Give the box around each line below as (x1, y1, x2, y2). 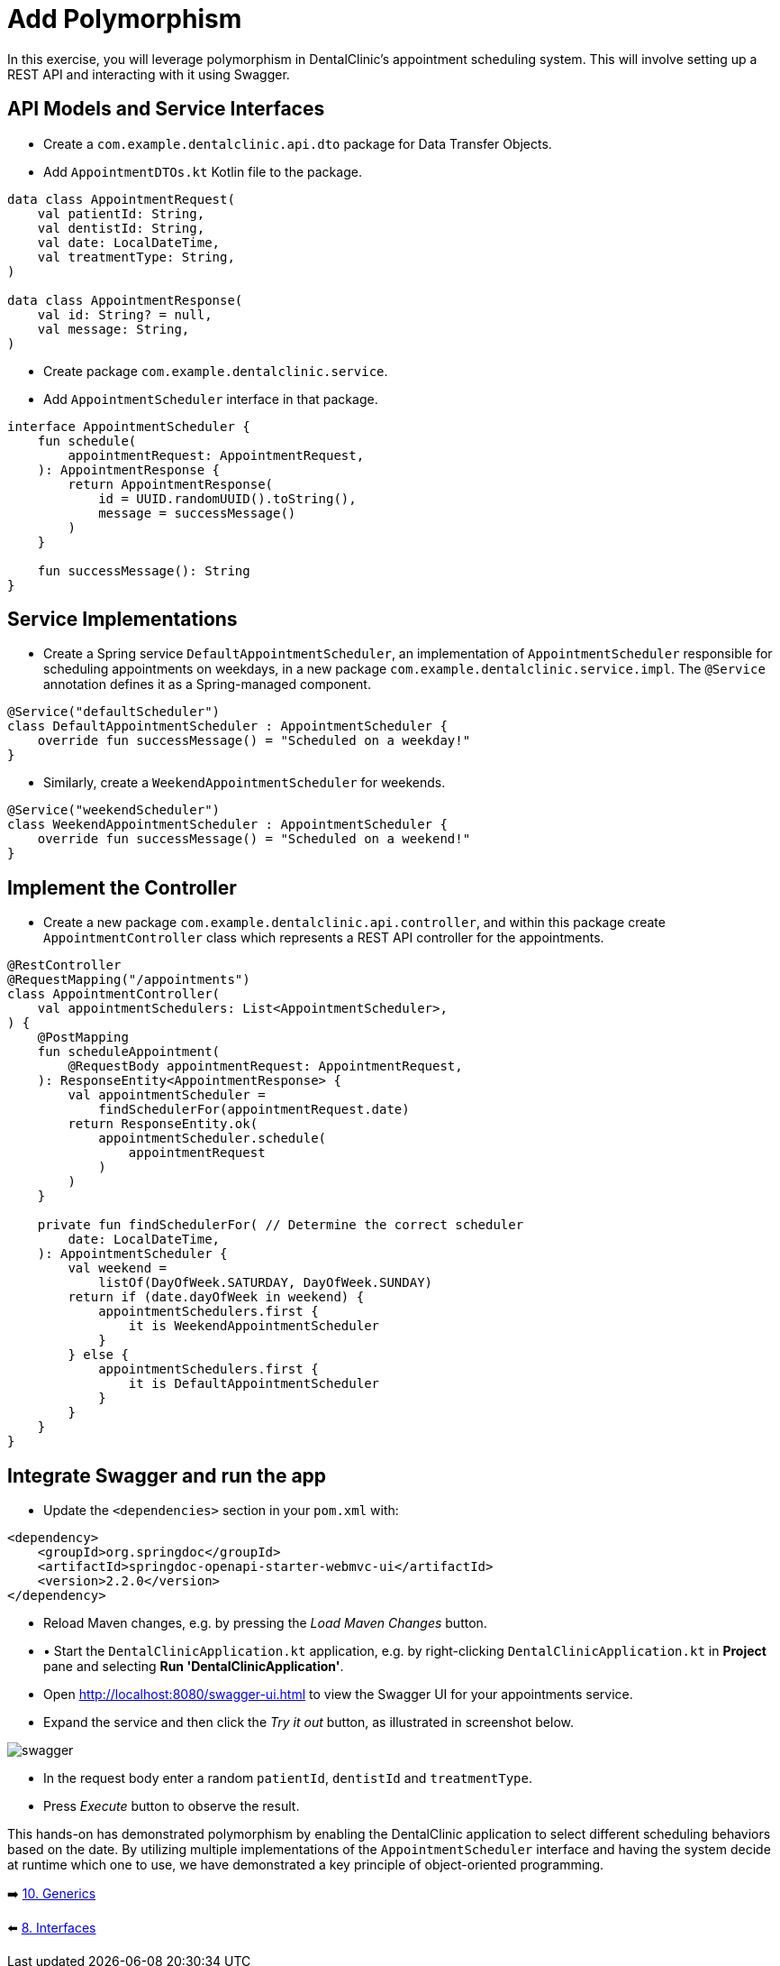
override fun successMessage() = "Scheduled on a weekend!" (37, 831, 471, 847)
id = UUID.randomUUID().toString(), (98, 491, 357, 506)
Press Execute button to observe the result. (43, 1798, 300, 1814)
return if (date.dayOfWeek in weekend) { (68, 1290, 365, 1305)
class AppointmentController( (7, 987, 221, 1002)
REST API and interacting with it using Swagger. (7, 66, 290, 82)
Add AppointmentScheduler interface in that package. (43, 390, 378, 407)
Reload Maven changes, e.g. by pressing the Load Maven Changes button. (43, 1615, 487, 1631)
